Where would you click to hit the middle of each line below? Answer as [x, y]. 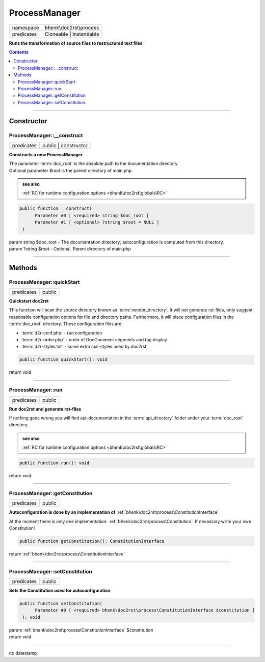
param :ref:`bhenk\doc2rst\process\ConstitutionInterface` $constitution [81, 630]
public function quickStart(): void [64, 359]
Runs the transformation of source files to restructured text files [76, 43]
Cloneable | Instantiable [72, 34]
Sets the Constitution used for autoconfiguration [60, 591]
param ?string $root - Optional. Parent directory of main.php [70, 248]
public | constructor [65, 145]
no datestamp [23, 653]
